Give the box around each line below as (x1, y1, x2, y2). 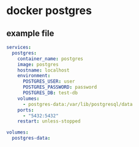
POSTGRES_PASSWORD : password (22, 84, 97, 91)
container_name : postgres (17, 56, 84, 62)
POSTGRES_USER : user (22, 78, 75, 85)
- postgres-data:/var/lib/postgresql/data (22, 101, 133, 107)
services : (6, 44, 32, 50)
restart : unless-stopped (17, 118, 81, 124)
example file (6, 28, 54, 39)
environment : (17, 73, 51, 79)
